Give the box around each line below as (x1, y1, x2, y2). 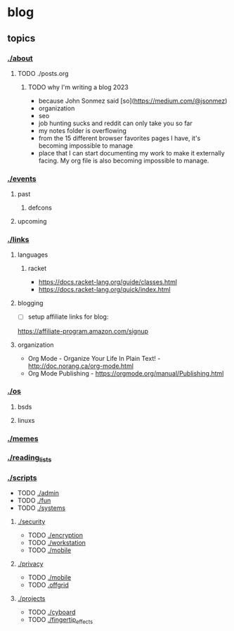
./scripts (7, 473, 37, 483)
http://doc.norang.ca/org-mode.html (27, 362, 134, 370)
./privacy (17, 560, 44, 568)
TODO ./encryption (27, 531, 83, 540)
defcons (27, 203, 53, 212)
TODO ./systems (17, 504, 65, 512)
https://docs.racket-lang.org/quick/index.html (38, 286, 171, 294)
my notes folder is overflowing (38, 126, 126, 134)
